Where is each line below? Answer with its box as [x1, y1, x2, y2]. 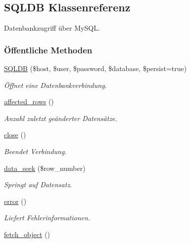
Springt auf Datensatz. [4, 179, 72, 190]
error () [4, 196, 27, 206]
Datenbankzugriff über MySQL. [4, 23, 100, 33]
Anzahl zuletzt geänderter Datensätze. [4, 113, 117, 123]
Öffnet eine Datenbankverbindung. [4, 80, 107, 90]
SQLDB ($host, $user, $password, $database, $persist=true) [4, 63, 187, 74]
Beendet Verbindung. [4, 146, 67, 156]
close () [4, 129, 26, 140]
